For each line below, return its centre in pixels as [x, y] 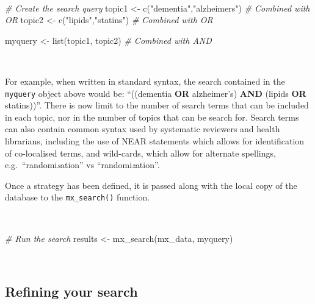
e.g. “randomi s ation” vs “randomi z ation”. [82, 165]
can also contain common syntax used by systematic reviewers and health [143, 129]
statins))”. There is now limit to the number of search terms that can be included [157, 105]
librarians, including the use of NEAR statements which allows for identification [155, 141]
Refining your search [71, 292]
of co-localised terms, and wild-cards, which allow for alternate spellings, [140, 153]
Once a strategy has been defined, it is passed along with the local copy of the [151, 185]
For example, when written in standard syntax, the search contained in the [145, 81]
